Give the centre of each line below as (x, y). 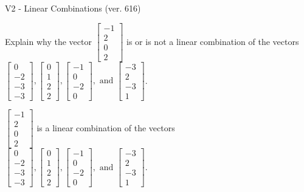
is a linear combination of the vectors (106, 127)
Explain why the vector (48, 41)
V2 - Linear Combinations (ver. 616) (73, 8)
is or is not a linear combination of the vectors (213, 41)
